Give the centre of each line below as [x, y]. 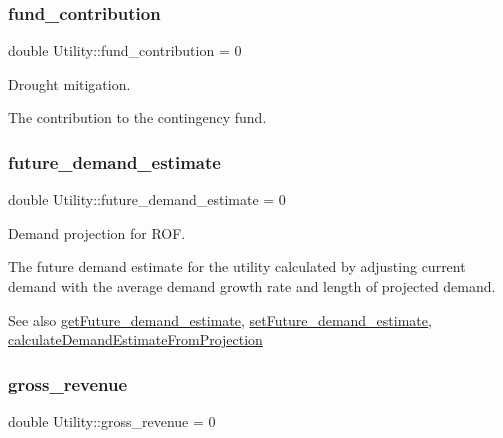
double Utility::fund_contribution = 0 [125, 50]
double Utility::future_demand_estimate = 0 [147, 199]
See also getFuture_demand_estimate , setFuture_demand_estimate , [220, 319]
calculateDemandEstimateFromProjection [135, 339]
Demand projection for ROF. [97, 232]
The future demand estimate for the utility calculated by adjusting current [237, 266]
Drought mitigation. [69, 83]
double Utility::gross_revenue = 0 [112, 421]
